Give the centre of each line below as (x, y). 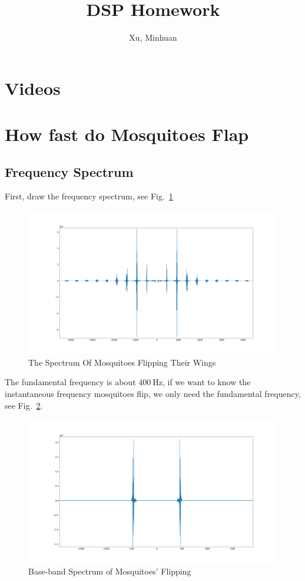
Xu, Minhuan (153, 37)
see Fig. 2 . (24, 405)
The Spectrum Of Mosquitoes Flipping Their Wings (122, 362)
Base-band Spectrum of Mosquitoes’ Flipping (110, 571)
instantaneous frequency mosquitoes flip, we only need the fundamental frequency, (153, 393)
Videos (33, 88)
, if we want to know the (207, 382)
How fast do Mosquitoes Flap (127, 134)
